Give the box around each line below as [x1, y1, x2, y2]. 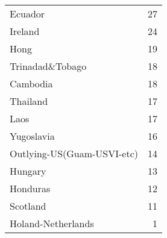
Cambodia [10, 77, 53, 90]
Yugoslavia [10, 129, 55, 143]
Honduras [10, 181, 51, 195]
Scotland [10, 199, 46, 213]
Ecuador [10, 7, 45, 20]
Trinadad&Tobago [10, 59, 87, 73]
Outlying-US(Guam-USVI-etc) [10, 146, 139, 160]
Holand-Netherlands [10, 216, 94, 230]
